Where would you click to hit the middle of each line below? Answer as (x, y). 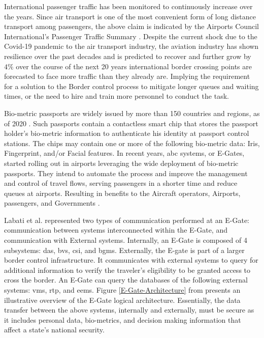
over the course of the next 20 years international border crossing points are (134, 66)
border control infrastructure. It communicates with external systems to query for (131, 260)
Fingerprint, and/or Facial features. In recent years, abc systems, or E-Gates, (124, 153)
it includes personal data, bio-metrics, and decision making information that (123, 319)
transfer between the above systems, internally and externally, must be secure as (129, 310)
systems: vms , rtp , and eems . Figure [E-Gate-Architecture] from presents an (122, 290)
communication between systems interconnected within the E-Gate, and (116, 230)
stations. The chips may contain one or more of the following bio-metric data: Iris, (132, 143)
